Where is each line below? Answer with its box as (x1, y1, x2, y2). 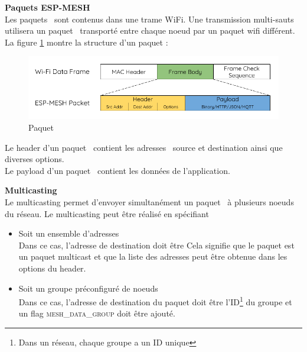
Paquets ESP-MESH (5, 1, 90, 13)
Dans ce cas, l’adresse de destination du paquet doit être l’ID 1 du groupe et (18, 294, 292, 308)
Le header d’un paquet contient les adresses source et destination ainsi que (5, 141, 283, 153)
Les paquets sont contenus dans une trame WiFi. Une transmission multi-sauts (5, 12, 294, 25)
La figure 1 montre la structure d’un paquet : (5, 35, 168, 48)
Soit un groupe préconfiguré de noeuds (18, 282, 158, 294)
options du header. (18, 261, 86, 274)
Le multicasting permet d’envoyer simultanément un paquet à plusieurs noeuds (5, 195, 294, 208)
